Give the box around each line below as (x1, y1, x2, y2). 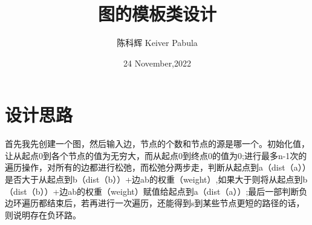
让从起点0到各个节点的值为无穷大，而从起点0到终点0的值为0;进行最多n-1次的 (5, 149, 307, 161)
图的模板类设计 (97, 1, 216, 26)
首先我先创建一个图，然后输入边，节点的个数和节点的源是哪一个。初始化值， (5, 137, 310, 150)
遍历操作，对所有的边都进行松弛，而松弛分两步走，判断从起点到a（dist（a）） (5, 161, 307, 174)
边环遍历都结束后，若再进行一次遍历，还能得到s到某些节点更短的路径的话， (5, 197, 305, 209)
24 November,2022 (123, 56, 192, 69)
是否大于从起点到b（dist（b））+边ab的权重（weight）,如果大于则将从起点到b (5, 173, 308, 186)
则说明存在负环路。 (5, 208, 81, 221)
